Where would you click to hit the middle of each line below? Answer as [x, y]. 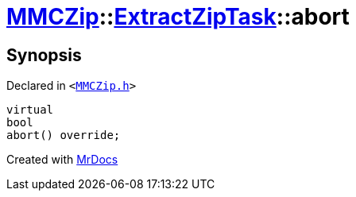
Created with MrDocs [62, 160]
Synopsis [44, 55]
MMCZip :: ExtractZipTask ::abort [178, 17]
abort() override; [64, 135]
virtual [30, 110]
